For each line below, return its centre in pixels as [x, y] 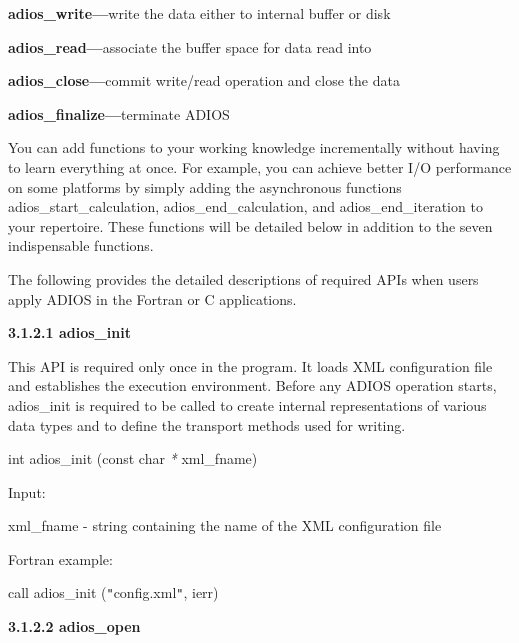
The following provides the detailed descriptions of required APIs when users [243, 278]
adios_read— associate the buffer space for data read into [190, 46]
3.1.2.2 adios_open [74, 626]
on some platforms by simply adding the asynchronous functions [205, 186]
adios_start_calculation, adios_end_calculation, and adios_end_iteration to [245, 206]
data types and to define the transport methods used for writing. [207, 424]
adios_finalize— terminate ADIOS [119, 113]
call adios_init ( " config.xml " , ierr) [113, 592]
